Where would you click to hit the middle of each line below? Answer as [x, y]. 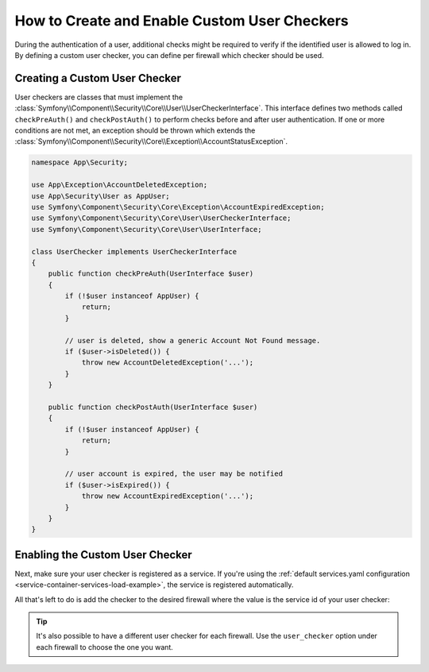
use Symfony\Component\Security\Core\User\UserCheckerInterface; [161, 218]
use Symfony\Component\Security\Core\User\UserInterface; [147, 229]
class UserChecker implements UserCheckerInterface [134, 251]
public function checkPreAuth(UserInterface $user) [151, 274]
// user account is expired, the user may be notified [174, 474]
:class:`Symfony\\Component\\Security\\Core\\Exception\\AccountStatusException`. [151, 141]
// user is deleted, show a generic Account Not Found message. [193, 340]
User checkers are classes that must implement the [99, 97]
